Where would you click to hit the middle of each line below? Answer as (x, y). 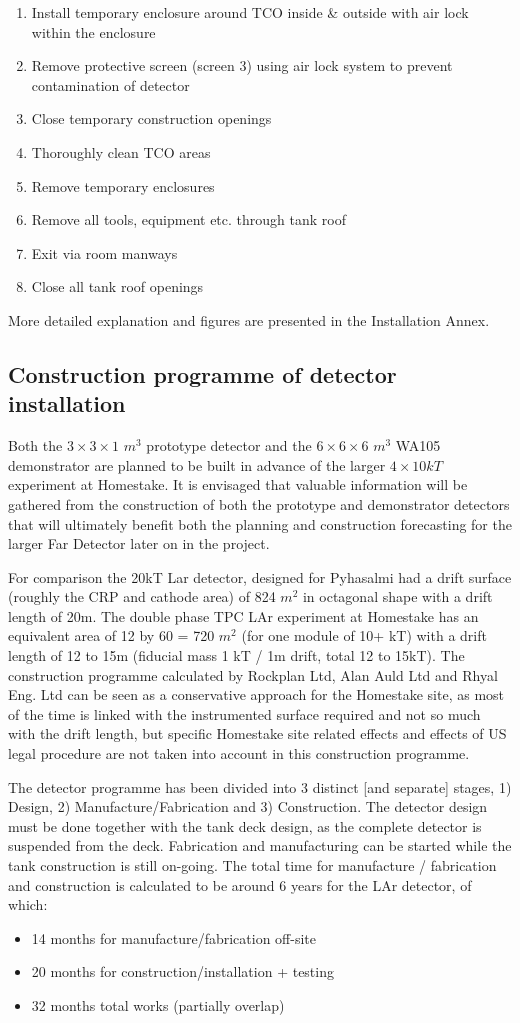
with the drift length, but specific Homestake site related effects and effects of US (257, 733)
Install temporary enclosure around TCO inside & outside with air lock (250, 12)
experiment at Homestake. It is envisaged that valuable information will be (238, 484)
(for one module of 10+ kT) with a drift (364, 635)
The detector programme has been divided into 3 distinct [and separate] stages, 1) (260, 786)
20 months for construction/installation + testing (182, 971)
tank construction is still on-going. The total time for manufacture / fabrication (252, 865)
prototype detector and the (229, 445)
